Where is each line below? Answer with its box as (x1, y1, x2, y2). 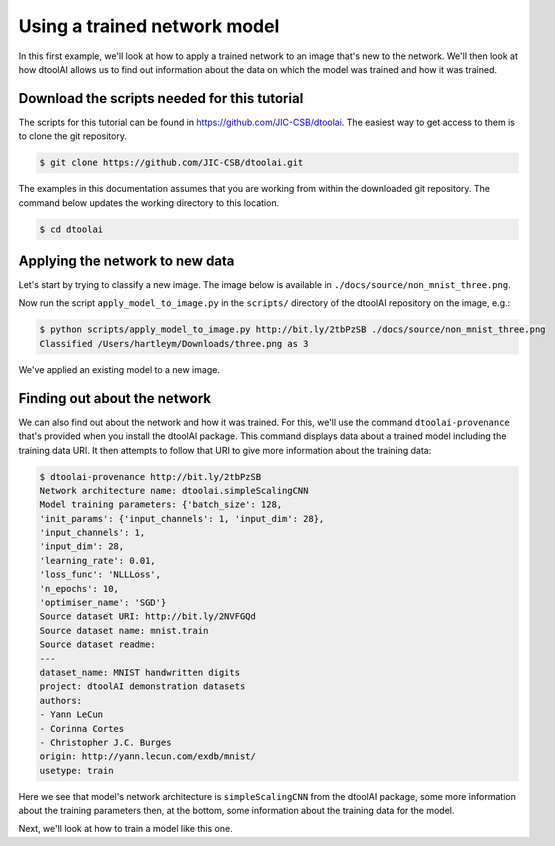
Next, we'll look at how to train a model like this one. (18, 823, 234, 835)
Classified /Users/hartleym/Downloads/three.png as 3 (39, 338, 309, 349)
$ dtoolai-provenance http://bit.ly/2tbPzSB (39, 471, 262, 482)
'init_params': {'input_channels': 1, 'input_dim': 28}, (39, 513, 325, 524)
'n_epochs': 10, (39, 583, 120, 594)
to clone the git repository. (18, 130, 127, 142)
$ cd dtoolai (39, 223, 104, 235)
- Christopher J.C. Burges (39, 736, 172, 748)
